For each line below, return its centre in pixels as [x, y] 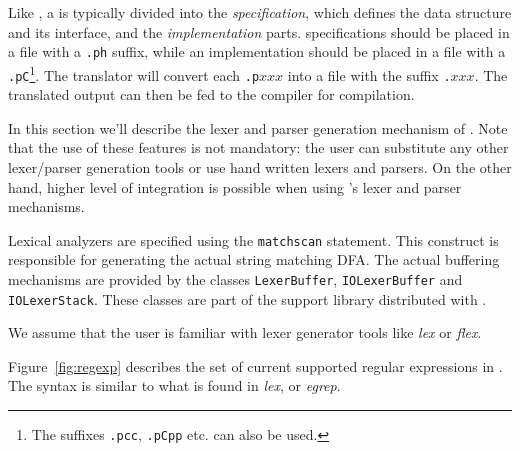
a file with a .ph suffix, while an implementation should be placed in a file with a [257, 51]
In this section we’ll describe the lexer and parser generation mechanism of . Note [258, 127]
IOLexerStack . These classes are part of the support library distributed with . [247, 298]
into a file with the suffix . [369, 74]
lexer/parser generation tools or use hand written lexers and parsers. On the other [260, 166]
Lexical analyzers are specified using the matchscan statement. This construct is [253, 239]
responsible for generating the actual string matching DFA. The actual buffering [254, 259]
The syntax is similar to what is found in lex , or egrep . [174, 385]
